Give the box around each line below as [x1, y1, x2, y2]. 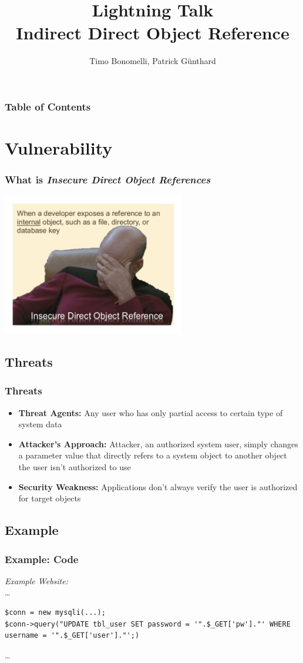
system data [18, 418, 62, 430]
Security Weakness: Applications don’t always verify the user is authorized [18, 480, 298, 493]
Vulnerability [5, 136, 113, 160]
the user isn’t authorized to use [18, 461, 131, 473]
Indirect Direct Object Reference [16, 21, 289, 45]
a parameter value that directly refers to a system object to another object [18, 449, 287, 461]
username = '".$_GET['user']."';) [5, 631, 140, 640]
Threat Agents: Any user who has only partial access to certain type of [18, 406, 283, 418]
